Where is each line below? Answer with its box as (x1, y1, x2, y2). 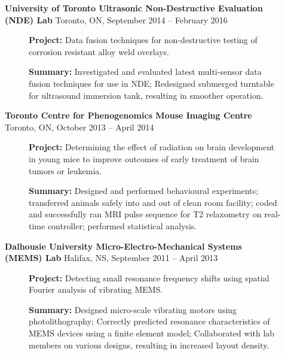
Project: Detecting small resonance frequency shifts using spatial (29, 271, 269, 284)
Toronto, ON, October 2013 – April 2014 (5, 120, 154, 133)
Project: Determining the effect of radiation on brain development (29, 141, 275, 153)
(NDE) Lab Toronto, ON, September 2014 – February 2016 (5, 13, 228, 26)
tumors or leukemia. (29, 164, 102, 177)
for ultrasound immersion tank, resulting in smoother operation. (29, 89, 263, 101)
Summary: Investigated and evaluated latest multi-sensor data (29, 65, 262, 78)
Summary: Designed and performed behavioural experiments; (29, 184, 259, 197)
